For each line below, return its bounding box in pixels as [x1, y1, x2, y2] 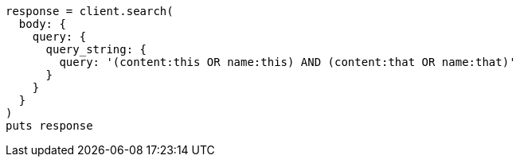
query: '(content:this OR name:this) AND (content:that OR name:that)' [59, 56, 516, 68]
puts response [6, 119, 93, 132]
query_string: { [45, 43, 147, 56]
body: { [18, 17, 66, 30]
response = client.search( [6, 5, 174, 17]
